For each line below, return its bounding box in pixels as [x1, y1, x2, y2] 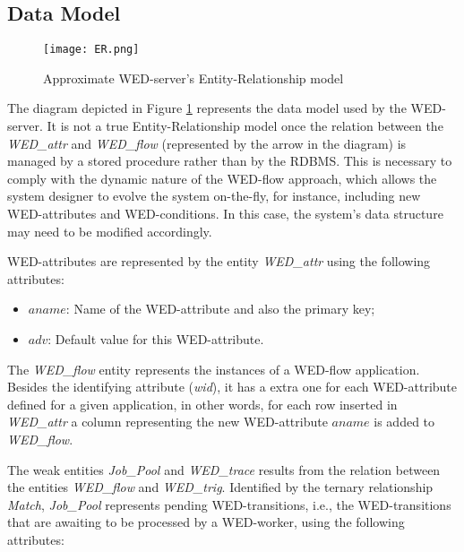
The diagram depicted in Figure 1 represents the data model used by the [7, 99, 407, 117]
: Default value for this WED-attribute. [47, 329, 264, 348]
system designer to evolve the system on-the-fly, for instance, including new [7, 186, 421, 205]
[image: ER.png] [43, 43, 140, 56]
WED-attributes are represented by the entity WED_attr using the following [7, 252, 431, 271]
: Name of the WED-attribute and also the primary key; [65, 299, 375, 318]
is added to [374, 412, 435, 431]
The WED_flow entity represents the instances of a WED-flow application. [7, 359, 420, 378]
